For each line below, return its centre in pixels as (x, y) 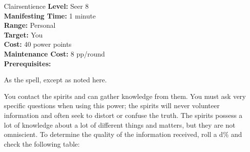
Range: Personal (30, 25)
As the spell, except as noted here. (55, 80)
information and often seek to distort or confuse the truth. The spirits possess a (123, 115)
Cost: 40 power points (38, 44)
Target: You (23, 34)
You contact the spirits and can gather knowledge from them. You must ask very (125, 96)
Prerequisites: (28, 63)
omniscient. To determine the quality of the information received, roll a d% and (123, 134)
